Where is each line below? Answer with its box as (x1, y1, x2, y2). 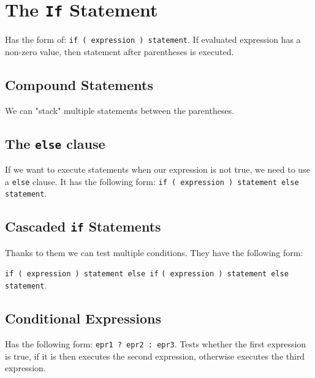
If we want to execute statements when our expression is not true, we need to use (5, 163, 310, 176)
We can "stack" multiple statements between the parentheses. (5, 104, 235, 116)
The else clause (5, 134, 105, 153)
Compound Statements (5, 75, 153, 94)
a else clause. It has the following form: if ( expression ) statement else (5, 175, 299, 187)
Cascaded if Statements (5, 217, 161, 236)
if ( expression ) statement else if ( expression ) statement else (5, 270, 289, 279)
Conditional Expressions (5, 309, 161, 328)
